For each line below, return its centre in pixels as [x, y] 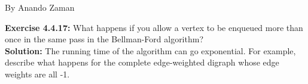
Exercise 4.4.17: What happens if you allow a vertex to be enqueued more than [154, 27]
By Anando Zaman [40, 7]
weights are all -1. [37, 74]
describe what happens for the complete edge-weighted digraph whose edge [142, 62]
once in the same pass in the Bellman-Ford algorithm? [104, 39]
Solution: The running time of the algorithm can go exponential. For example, [150, 50]
